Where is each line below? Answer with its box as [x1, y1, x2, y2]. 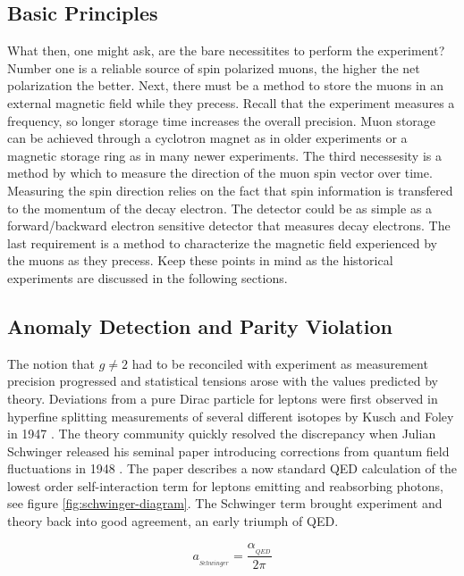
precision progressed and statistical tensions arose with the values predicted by [7, 371, 438, 390]
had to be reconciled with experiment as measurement [131, 354, 428, 372]
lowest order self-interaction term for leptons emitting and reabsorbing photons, [7, 476, 443, 495]
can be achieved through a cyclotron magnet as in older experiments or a [7, 129, 408, 147]
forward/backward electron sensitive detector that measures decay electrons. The [7, 216, 451, 235]
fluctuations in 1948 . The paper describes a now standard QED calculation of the [7, 459, 457, 478]
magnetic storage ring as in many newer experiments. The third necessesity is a [7, 146, 442, 164]
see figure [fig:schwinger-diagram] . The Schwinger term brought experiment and [7, 494, 443, 513]
